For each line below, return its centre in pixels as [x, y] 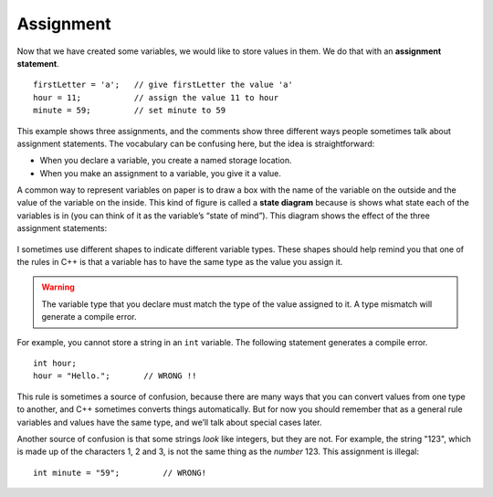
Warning [58, 287]
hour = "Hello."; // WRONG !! [115, 376]
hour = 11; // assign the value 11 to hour [156, 97]
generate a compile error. [89, 317]
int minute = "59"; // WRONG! [120, 472]
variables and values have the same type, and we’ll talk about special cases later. [169, 422]
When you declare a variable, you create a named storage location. [166, 161]
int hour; [55, 363]
